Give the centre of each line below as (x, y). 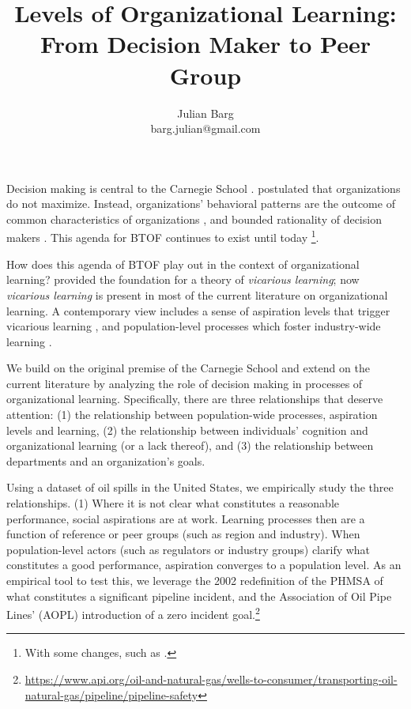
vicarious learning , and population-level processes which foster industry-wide (194, 326)
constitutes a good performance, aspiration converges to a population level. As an (204, 565)
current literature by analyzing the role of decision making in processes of (185, 383)
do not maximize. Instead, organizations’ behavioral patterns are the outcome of (201, 204)
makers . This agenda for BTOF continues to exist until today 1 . (163, 236)
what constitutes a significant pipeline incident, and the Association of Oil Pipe (199, 596)
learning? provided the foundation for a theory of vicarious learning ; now (183, 279)
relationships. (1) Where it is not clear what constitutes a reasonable (173, 503)
